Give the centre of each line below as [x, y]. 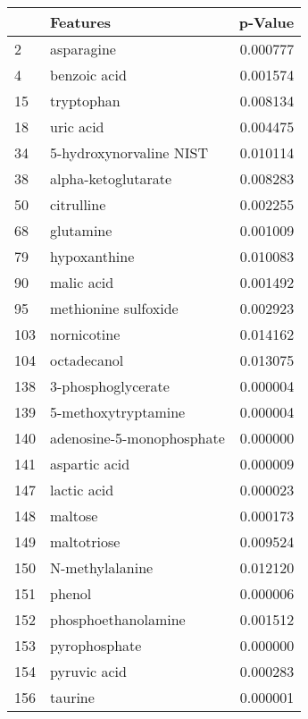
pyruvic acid [88, 671]
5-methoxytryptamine [118, 412]
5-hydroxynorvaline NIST [129, 152]
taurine [72, 697]
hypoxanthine [92, 256]
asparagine [83, 49]
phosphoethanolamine [118, 619]
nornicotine [85, 334]
